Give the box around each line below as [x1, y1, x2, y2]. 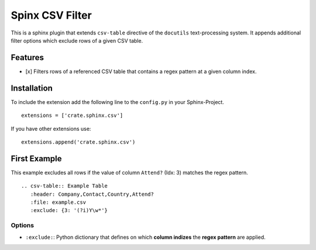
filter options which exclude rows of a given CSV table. [11, 37, 143, 44]
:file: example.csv [30, 199, 87, 206]
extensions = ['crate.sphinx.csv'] [21, 112, 123, 119]
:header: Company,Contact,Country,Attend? [30, 190, 154, 197]
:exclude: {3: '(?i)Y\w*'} [30, 207, 108, 214]
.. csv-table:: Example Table [21, 183, 108, 189]
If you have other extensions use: [11, 125, 91, 132]
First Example [11, 154, 62, 164]
